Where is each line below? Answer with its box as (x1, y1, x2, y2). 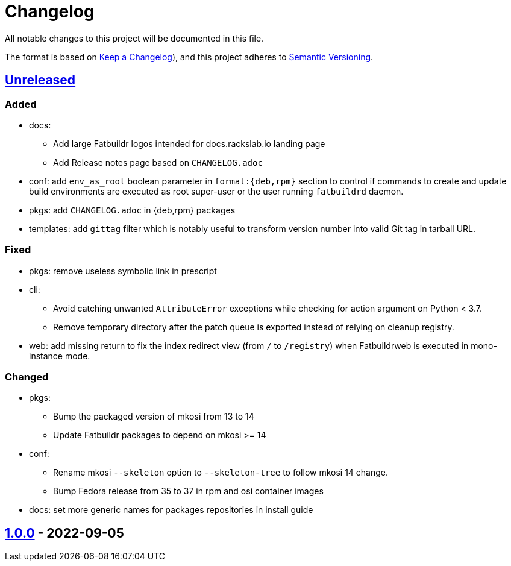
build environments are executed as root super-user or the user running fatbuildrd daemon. (29, 186, 404, 197)
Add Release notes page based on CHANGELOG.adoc (53, 157, 263, 168)
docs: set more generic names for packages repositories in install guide (29, 505, 313, 515)
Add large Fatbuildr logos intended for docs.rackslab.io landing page (53, 138, 325, 149)
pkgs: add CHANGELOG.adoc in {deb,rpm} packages (29, 204, 236, 215)
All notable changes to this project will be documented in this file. (5, 33, 264, 43)
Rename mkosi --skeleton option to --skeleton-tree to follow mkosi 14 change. (53, 467, 389, 478)
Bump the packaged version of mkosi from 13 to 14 (53, 411, 254, 422)
